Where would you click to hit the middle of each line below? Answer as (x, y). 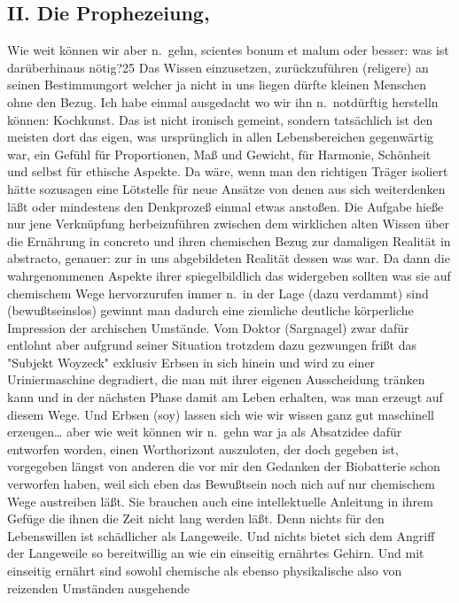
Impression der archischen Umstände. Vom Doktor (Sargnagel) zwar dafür (208, 327)
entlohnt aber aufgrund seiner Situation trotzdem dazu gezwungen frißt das (212, 345)
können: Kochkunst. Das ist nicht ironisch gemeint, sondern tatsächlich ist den (220, 119)
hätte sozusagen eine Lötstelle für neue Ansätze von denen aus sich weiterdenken (226, 188)
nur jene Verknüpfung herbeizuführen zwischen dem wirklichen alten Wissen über (229, 224)
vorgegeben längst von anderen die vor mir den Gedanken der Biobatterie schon (224, 466)
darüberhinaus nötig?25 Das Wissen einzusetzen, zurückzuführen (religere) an (218, 67)
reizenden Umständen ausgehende (98, 588)
